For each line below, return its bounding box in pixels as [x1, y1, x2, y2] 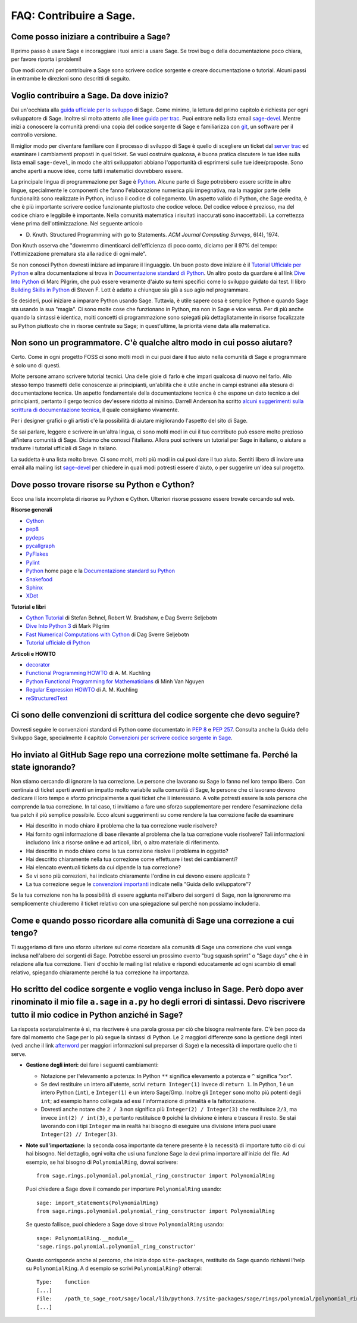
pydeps [26, 534, 45, 541]
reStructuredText [26, 695, 68, 702]
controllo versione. [11, 131, 57, 138]
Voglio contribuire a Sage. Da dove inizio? [11, 91, 169, 101]
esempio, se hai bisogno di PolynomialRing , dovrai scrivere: [26, 1158, 178, 1166]
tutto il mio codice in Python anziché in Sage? [11, 1009, 183, 1020]
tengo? [11, 928, 38, 938]
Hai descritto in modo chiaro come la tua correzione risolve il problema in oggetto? [26, 847, 228, 854]
